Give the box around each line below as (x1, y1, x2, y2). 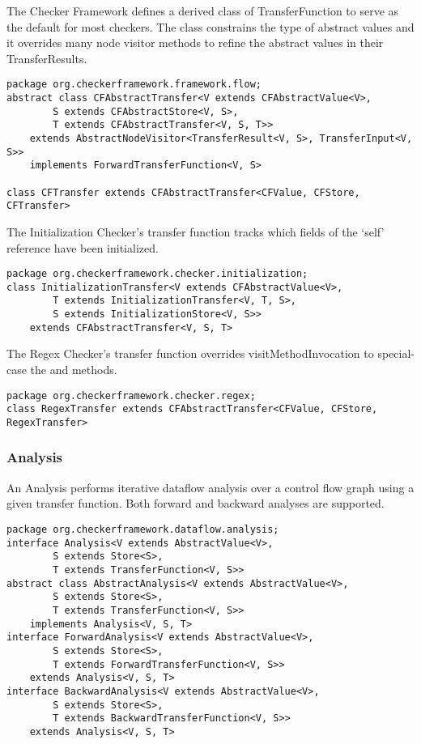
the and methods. (30, 361, 117, 377)
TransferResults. (6, 49, 87, 66)
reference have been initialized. (6, 239, 159, 256)
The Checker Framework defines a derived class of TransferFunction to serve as (6, 2, 399, 19)
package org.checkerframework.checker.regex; (6, 389, 256, 402)
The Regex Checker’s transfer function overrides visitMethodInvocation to (6, 345, 374, 362)
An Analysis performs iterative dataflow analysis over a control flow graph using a (6, 478, 415, 495)
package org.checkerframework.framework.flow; (6, 79, 262, 91)
